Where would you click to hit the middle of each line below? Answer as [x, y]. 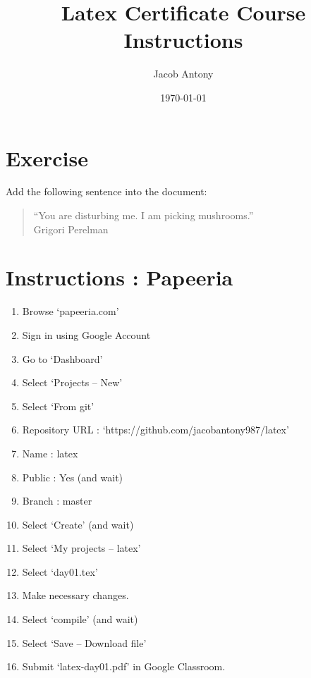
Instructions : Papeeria [120, 277]
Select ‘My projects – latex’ [81, 548]
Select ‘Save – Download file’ [84, 642]
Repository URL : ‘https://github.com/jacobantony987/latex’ [155, 430]
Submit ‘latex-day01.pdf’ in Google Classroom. [124, 666]
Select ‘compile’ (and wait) [80, 619]
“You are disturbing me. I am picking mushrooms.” [144, 215]
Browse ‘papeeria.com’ [71, 311]
